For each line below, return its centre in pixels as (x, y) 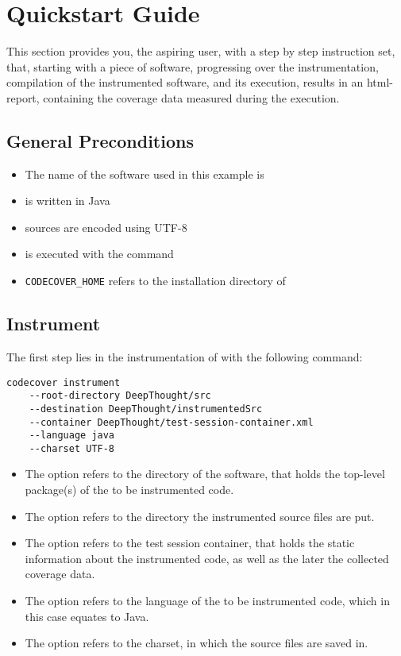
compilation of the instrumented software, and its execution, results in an (185, 82)
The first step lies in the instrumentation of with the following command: (185, 356)
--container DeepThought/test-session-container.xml (171, 422)
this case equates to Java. (87, 616)
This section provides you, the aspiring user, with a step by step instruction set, (201, 51)
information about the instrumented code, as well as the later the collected (207, 558)
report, (23, 97)
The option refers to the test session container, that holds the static (190, 543)
